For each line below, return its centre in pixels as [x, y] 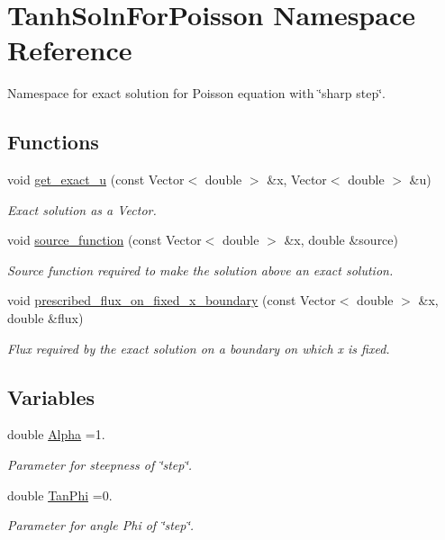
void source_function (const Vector [104, 240]
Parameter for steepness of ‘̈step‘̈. [100, 465]
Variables [51, 396]
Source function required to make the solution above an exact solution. [200, 270]
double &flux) [45, 318]
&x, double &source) [341, 240]
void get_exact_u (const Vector [96, 180]
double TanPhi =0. [60, 495]
